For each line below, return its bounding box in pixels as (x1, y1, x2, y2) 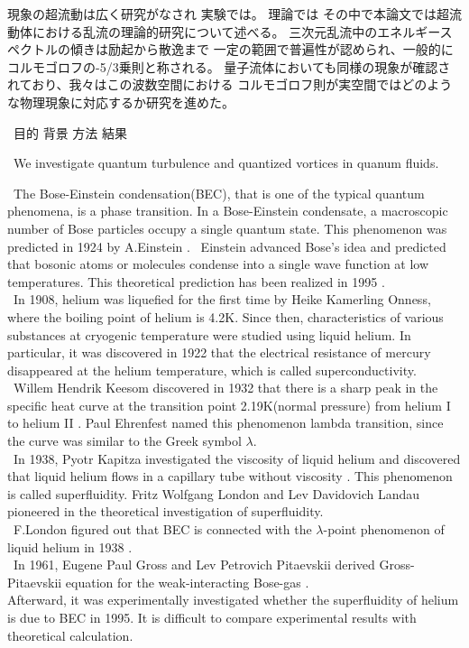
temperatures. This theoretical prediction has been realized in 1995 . (7, 272, 385, 291)
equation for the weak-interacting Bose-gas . (65, 572, 309, 591)
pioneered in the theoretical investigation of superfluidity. (7, 502, 324, 521)
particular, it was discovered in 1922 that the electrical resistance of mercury (7, 343, 431, 362)
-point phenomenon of (323, 520, 445, 539)
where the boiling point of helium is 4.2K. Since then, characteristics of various (7, 307, 444, 326)
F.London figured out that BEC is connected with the (13, 520, 312, 539)
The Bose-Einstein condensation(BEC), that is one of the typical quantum (13, 183, 425, 202)
